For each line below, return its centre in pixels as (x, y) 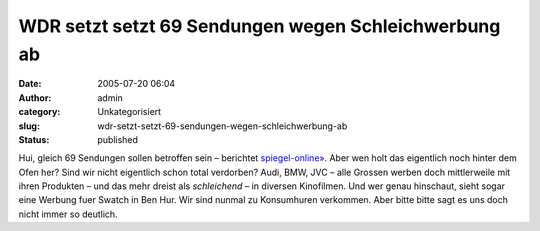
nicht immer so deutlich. (68, 214)
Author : (35, 97)
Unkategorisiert (129, 112)
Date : (30, 84)
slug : (29, 126)
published (118, 139)
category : (39, 112)
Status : (34, 139)
